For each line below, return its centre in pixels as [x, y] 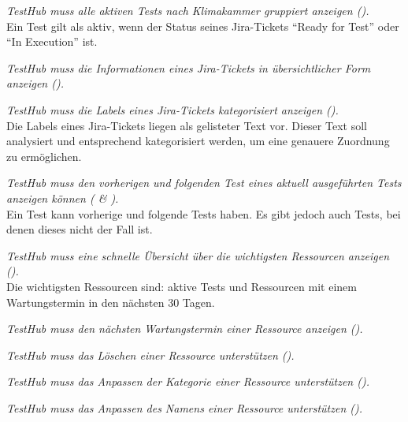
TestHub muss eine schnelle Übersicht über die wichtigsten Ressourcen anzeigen [198, 255]
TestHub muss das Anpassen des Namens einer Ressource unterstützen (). [185, 407]
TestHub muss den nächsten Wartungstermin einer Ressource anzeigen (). [185, 329]
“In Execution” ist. [52, 41]
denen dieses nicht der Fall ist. [80, 229]
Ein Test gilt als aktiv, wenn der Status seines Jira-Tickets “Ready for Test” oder [203, 26]
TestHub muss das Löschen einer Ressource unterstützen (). [150, 355]
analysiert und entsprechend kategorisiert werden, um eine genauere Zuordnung [198, 141]
